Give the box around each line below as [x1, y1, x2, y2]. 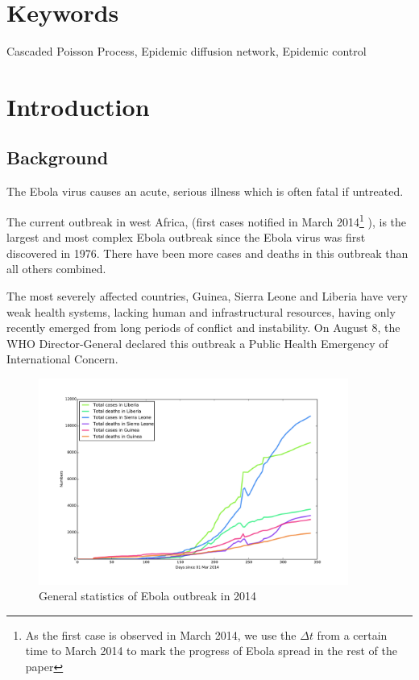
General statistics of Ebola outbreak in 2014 [39, 587, 257, 604]
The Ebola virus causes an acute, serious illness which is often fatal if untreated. [6, 183, 404, 200]
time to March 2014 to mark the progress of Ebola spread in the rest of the [25, 642, 397, 659]
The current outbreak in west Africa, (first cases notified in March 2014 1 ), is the [6, 210, 407, 230]
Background [6, 145, 109, 170]
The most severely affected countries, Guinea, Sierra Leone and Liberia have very [6, 287, 408, 304]
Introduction [6, 89, 150, 122]
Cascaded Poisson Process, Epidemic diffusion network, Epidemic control [6, 43, 367, 60]
